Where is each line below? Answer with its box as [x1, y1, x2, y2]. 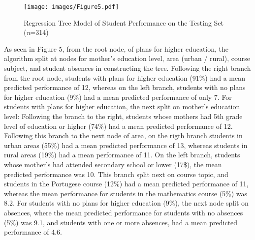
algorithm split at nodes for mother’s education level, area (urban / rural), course [4, 53, 250, 63]
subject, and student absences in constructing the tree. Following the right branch [4, 63, 251, 73]
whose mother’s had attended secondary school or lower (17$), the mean [4, 159, 222, 169]
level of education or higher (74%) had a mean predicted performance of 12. [4, 120, 233, 131]
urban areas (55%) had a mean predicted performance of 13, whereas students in [4, 140, 248, 150]
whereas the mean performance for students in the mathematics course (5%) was [4, 188, 248, 198]
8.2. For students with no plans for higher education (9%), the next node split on [4, 198, 249, 208]
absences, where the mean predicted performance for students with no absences [4, 207, 243, 217]
